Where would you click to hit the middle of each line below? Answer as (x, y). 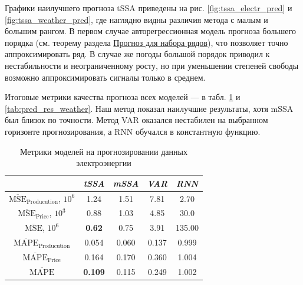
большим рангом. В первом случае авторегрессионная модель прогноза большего (150, 31)
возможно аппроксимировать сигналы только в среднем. (105, 77)
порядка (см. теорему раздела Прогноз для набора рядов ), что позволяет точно (146, 42)
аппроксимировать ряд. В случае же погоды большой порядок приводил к (137, 54)
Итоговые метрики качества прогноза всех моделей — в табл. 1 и (123, 97)
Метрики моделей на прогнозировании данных (103, 151)
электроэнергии (104, 163)
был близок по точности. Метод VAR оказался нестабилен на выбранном (136, 120)
